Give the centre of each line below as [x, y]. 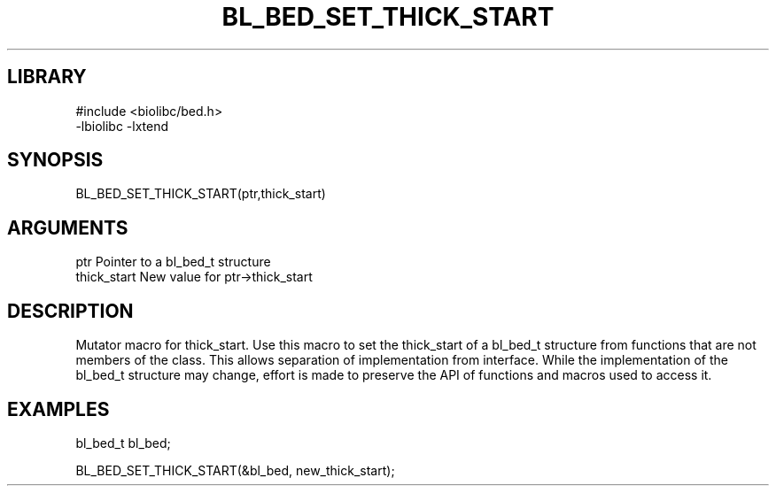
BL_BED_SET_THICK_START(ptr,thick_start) [201, 194]
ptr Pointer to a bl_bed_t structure [173, 262]
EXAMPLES [58, 409]
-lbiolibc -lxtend [122, 126]
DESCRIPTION [70, 311]
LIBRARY [47, 77]
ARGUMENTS [68, 227]
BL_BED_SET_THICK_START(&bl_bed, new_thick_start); [235, 470]
